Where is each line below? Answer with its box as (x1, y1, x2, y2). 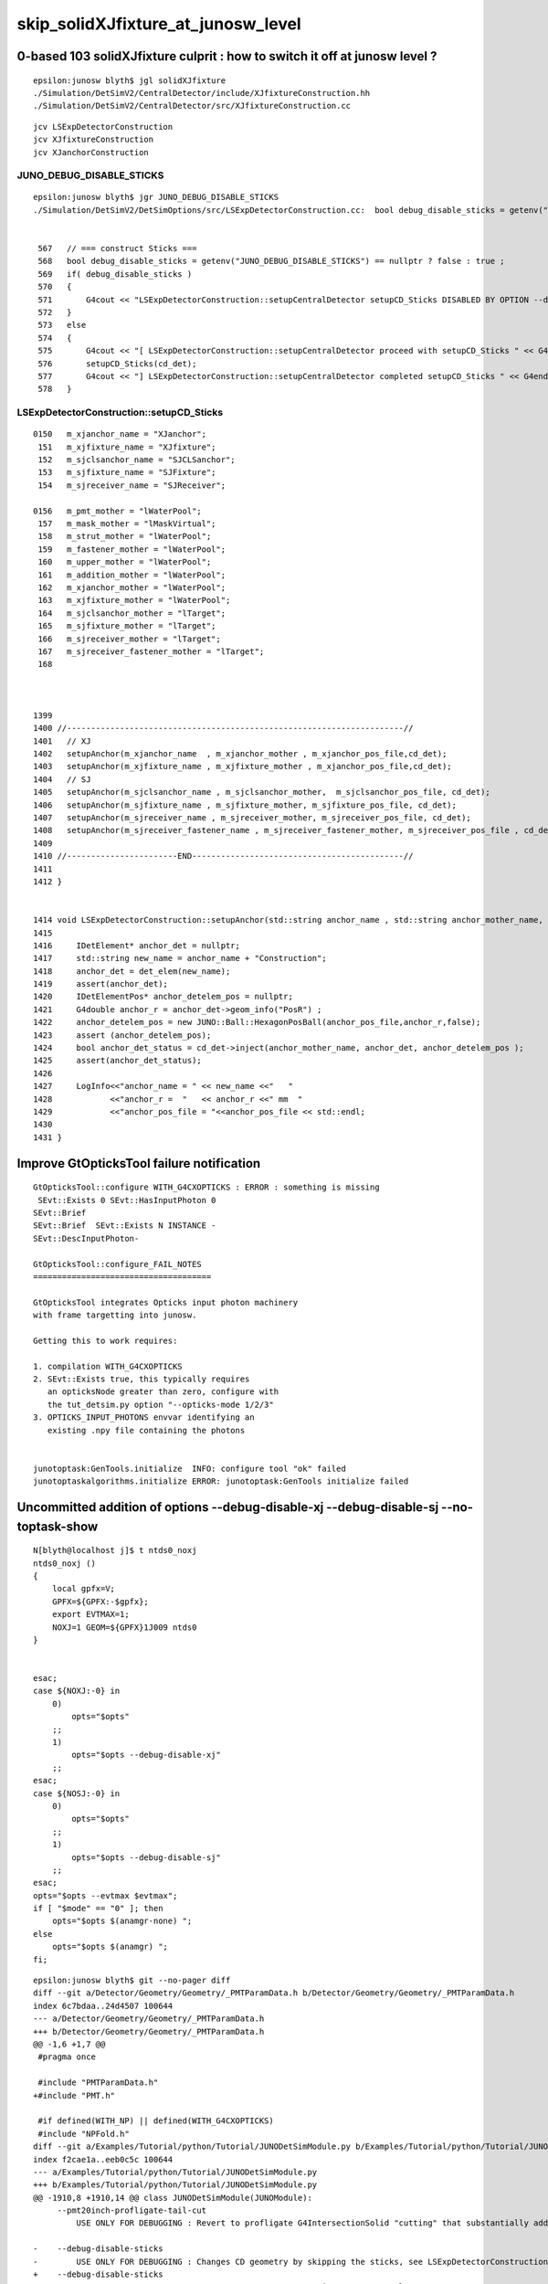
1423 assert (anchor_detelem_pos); (33, 1030, 212, 1041)
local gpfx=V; (51, 1583, 116, 1594)
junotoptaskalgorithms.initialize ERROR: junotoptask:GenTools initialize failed (33, 1476, 409, 1486)
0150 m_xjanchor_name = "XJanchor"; (33, 429, 207, 439)
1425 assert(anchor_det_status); (33, 1055, 203, 1066)
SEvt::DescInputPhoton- (33, 1233, 140, 1243)
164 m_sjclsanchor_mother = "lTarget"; (37, 608, 227, 619)
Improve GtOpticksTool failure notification (16, 1156, 261, 1171)
